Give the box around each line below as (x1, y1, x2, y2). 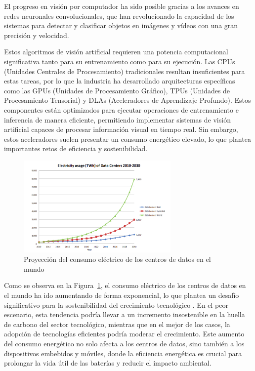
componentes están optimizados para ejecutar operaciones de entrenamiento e (4, 104, 239, 115)
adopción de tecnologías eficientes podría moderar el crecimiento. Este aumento (4, 329, 245, 339)
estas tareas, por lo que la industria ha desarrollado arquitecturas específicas (4, 76, 235, 86)
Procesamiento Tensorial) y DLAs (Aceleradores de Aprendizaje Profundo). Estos (4, 95, 251, 105)
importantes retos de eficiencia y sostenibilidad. (4, 143, 148, 154)
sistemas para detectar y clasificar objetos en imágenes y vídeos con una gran (4, 20, 238, 31)
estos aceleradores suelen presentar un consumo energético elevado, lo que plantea (4, 133, 251, 144)
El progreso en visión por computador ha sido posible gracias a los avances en (4, 1, 239, 11)
